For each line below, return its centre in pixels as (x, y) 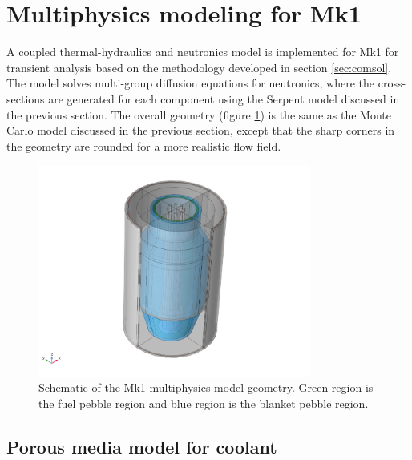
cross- (392, 83)
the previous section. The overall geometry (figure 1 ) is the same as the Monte (199, 114)
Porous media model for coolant (142, 446)
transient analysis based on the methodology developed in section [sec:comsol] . (199, 67)
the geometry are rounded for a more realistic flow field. (144, 145)
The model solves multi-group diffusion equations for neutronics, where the (191, 83)
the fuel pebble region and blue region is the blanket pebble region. (204, 403)
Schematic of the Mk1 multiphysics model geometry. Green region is (206, 387)
